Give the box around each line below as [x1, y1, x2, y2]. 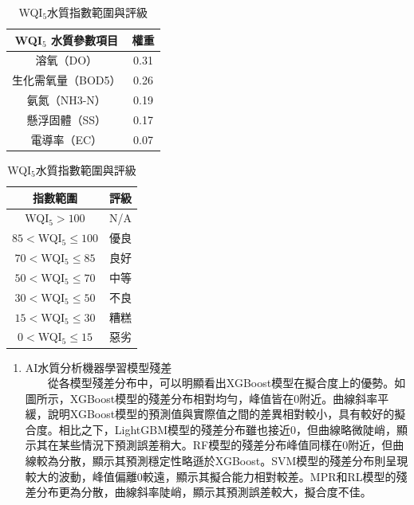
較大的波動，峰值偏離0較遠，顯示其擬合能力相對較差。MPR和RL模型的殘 [25, 468, 408, 484]
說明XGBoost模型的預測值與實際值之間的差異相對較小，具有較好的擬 [47, 405, 406, 422]
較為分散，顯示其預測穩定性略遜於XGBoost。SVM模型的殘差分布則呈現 [36, 452, 408, 469]
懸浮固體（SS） [26, 111, 107, 127]
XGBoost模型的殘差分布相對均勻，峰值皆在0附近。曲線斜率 [69, 390, 378, 406]
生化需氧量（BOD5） [12, 72, 121, 88]
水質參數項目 [50, 31, 118, 48]
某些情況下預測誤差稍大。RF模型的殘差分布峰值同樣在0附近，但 [58, 436, 393, 453]
